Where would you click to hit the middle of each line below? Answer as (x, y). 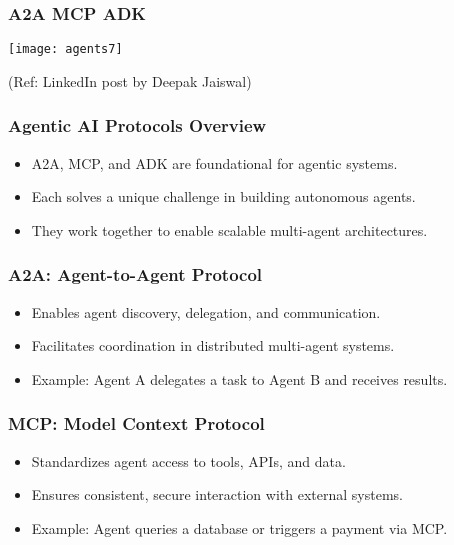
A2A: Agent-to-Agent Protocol (135, 274)
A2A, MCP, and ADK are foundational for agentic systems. (214, 162)
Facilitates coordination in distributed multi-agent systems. (213, 345)
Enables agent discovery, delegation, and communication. (206, 311)
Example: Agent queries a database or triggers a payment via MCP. (239, 527)
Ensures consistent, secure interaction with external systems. (217, 494)
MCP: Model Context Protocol (136, 423)
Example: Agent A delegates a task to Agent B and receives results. (239, 378)
